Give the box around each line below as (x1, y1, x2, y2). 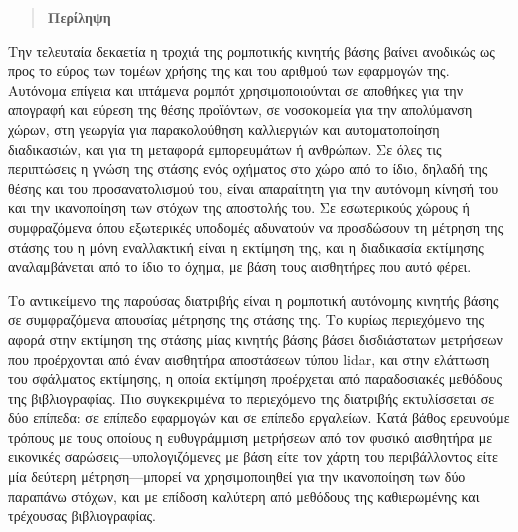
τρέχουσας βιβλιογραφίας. (8, 505, 156, 526)
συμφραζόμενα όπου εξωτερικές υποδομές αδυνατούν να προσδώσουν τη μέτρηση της (8, 216, 504, 237)
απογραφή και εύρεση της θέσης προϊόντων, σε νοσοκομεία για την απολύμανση (8, 99, 473, 120)
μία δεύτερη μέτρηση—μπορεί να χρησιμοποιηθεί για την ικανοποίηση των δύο (8, 466, 466, 487)
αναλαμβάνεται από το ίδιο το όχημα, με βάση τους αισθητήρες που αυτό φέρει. (8, 256, 472, 277)
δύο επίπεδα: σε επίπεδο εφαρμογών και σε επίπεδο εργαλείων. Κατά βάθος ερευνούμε (8, 407, 510, 428)
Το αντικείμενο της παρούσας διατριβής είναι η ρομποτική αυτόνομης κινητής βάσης (8, 289, 499, 310)
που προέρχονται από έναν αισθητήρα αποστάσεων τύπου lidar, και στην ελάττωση (8, 348, 490, 369)
